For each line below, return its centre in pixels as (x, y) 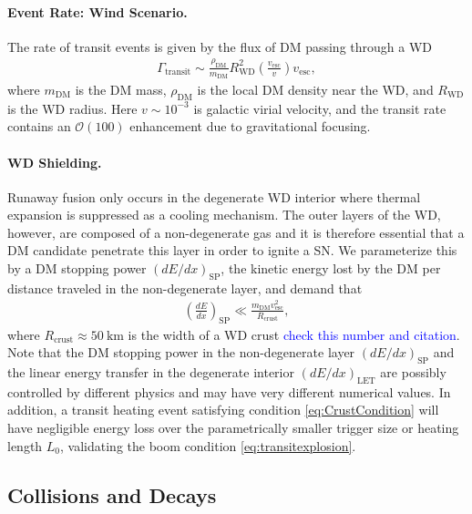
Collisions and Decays (112, 494)
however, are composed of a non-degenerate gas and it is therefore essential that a (236, 232)
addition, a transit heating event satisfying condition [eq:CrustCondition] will (223, 410)
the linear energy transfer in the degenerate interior (151, 371)
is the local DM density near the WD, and (315, 89)
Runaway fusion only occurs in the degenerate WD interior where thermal (214, 196)
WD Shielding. (55, 162)
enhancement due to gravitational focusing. (250, 126)
